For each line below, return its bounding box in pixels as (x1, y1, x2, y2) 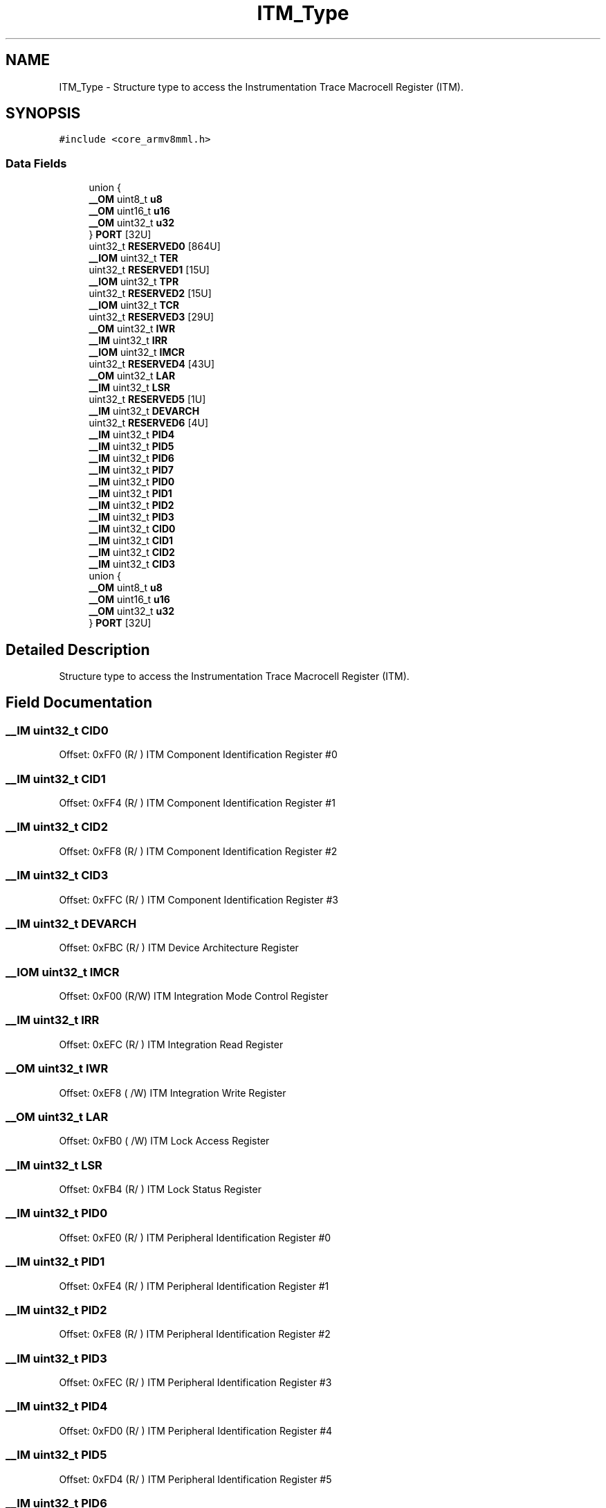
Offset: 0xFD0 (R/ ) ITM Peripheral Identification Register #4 (59, 1424, 333, 1437)
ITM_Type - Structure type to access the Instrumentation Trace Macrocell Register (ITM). (59, 80, 463, 93)
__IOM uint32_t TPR (89, 276, 179, 288)
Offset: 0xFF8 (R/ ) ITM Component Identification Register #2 (59, 845, 338, 857)
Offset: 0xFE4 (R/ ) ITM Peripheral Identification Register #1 (59, 1280, 329, 1292)
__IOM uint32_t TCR (89, 299, 179, 312)
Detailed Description (6, 640, 150, 658)
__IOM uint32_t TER (89, 252, 178, 264)
